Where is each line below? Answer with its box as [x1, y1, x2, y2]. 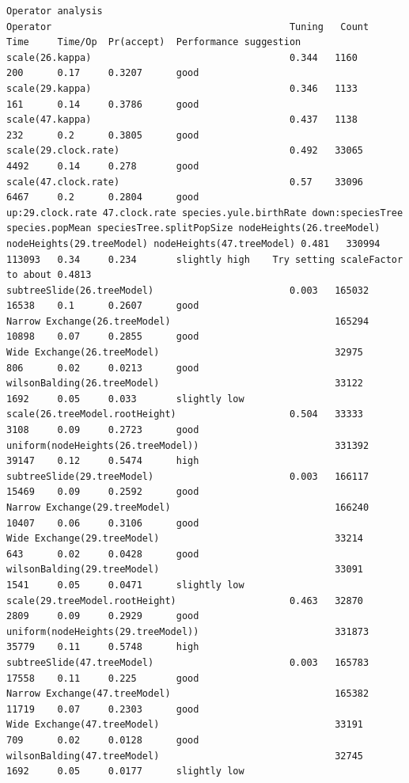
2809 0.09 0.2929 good [6, 610, 199, 622]
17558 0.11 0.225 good [6, 672, 199, 684]
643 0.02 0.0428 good [6, 548, 199, 560]
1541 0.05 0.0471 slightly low [6, 579, 244, 591]
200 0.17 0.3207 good [6, 67, 199, 79]
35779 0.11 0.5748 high [6, 641, 199, 653]
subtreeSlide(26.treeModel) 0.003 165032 [6, 284, 369, 296]
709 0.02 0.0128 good [6, 734, 199, 746]
